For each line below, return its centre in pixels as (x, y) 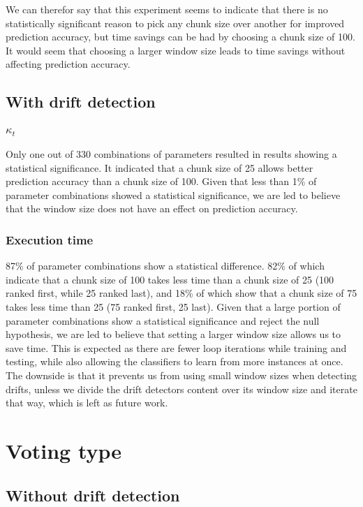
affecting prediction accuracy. (68, 64)
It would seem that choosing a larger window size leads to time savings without (176, 50)
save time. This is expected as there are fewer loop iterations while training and (176, 347)
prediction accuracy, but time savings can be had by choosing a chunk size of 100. (180, 37)
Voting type (64, 450)
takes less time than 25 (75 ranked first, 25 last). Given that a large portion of (173, 307)
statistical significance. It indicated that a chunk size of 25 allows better (160, 167)
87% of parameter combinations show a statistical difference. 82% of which (165, 266)
